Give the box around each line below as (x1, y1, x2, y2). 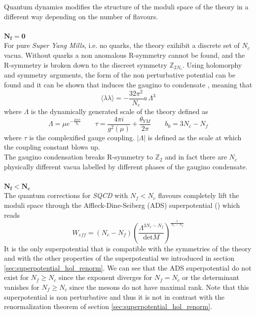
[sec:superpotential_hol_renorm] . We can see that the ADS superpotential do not (4, 262, 252, 273)
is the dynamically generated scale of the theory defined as (31, 106, 208, 117)
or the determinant (182, 272, 239, 282)
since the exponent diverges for (59, 272, 152, 282)
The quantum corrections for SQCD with (4, 190, 128, 200)
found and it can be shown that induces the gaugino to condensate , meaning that (4, 79, 253, 90)
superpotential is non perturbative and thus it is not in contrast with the (4, 291, 225, 302)
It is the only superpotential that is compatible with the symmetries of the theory (4, 243, 252, 253)
